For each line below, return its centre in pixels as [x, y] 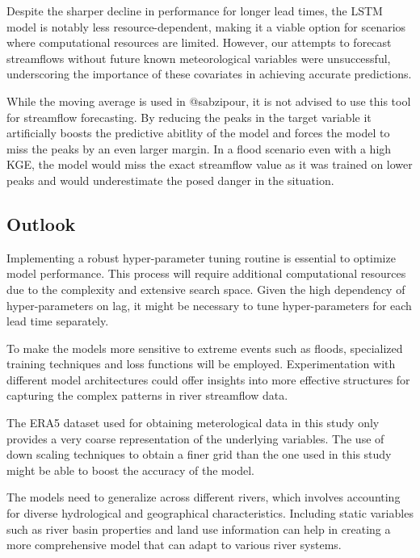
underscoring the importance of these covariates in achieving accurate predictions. [209, 74]
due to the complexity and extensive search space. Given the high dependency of [206, 289]
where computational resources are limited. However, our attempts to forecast [199, 42]
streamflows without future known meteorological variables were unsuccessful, [199, 58]
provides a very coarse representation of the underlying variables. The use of [195, 438]
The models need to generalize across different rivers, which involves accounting [204, 497]
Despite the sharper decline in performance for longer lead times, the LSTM [195, 10]
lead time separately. [58, 321]
